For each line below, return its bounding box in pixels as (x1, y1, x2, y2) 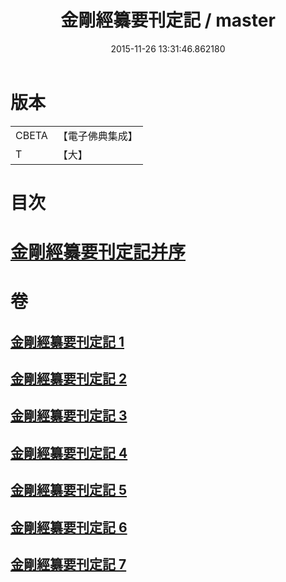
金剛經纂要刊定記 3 (10, 407, 128, 425)
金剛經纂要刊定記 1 (10, 333, 125, 350)
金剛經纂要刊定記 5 (10, 482, 128, 499)
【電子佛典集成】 (57, 129, 138, 143)
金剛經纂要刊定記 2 (10, 371, 128, 388)
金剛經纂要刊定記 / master (60, 9, 276, 32)
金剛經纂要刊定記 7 (10, 556, 127, 573)
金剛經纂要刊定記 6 (10, 519, 128, 536)
